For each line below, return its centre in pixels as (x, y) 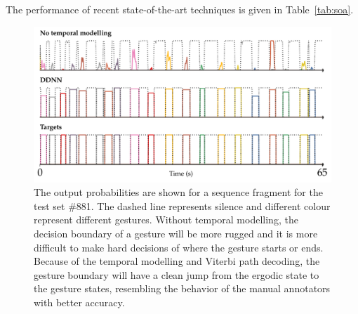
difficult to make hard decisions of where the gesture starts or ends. (179, 247)
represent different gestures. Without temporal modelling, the (166, 220)
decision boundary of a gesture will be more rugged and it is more (176, 233)
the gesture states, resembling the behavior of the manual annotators (182, 288)
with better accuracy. (79, 302)
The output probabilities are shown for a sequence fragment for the (178, 192)
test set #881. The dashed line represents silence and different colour (182, 205)
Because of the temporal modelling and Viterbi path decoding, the (177, 261)
